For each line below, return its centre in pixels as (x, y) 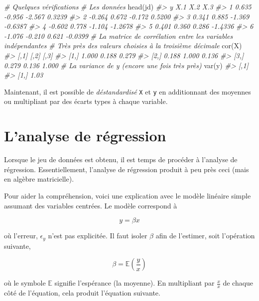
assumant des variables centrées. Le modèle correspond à (91, 205)
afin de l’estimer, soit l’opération (205, 236)
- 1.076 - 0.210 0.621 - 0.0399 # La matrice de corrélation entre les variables (119, 36)
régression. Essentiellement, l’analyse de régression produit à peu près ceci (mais (127, 169)
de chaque (238, 283)
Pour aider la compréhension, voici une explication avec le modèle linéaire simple (128, 195)
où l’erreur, (21, 236)
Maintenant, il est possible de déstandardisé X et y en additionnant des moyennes (128, 91)
